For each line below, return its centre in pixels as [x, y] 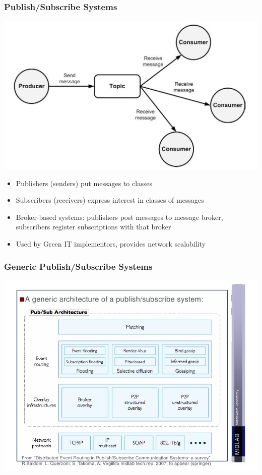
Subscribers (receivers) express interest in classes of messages [110, 200]
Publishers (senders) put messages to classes [84, 183]
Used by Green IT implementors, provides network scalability [111, 244]
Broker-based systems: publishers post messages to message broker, [119, 217]
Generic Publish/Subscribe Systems [78, 266]
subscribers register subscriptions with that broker [93, 227]
